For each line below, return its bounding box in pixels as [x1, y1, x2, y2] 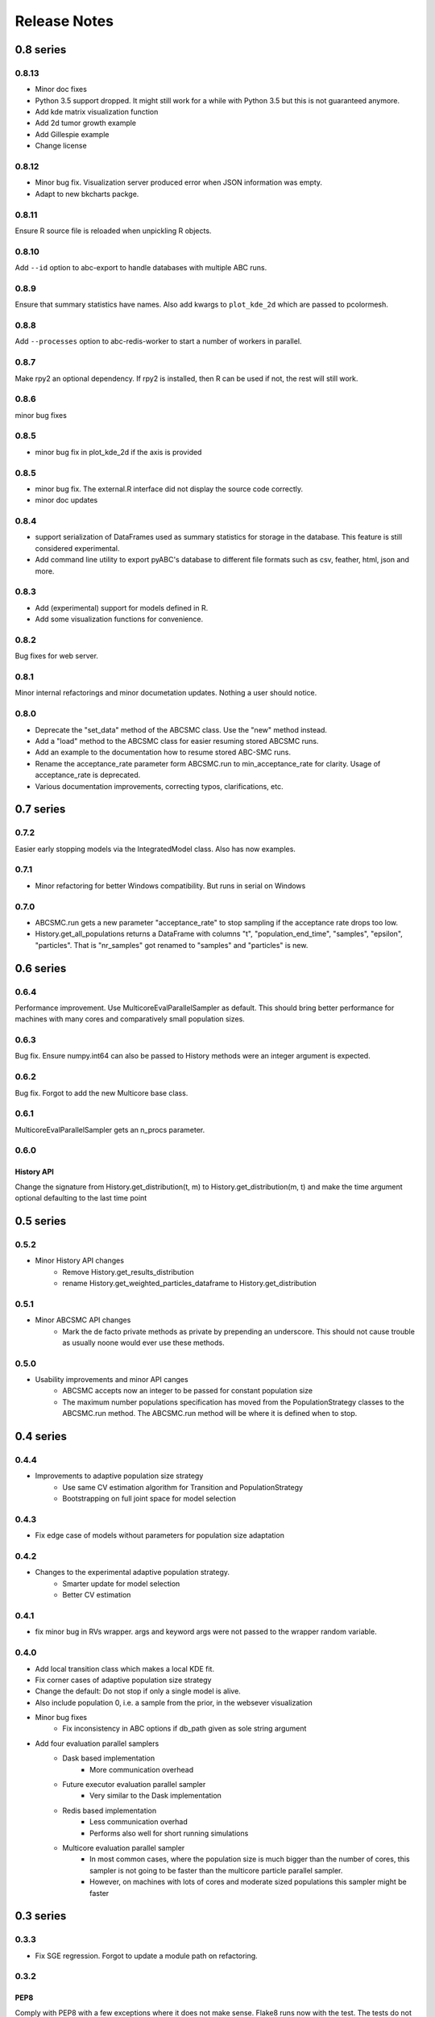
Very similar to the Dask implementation [89, 1791, 222, 1801]
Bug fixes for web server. [14, 651, 98, 661]
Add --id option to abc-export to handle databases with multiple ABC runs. [14, 263, 267, 273]
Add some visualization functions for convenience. [35, 614, 204, 624]
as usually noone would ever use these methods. [62, 1338, 225, 1347]
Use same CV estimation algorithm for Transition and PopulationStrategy [62, 1482, 304, 1492]
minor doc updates [35, 495, 98, 505]
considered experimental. [35, 543, 120, 553]
